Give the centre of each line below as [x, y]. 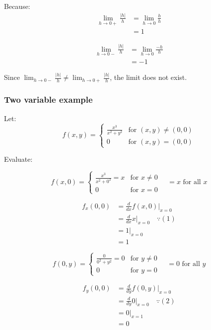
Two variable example [48, 99]
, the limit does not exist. [148, 77]
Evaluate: [18, 159]
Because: [17, 6]
